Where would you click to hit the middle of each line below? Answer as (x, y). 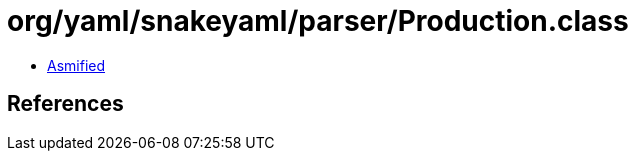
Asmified (76, 65)
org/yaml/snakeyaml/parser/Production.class (318, 21)
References (65, 104)
